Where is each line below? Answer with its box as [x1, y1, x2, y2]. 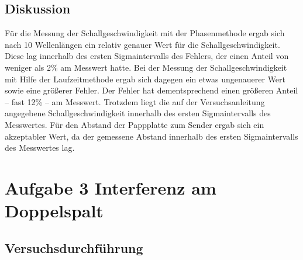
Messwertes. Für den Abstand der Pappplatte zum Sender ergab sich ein [5, 118, 264, 130]
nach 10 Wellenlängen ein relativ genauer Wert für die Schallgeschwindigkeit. [5, 38, 280, 50]
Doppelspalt [5, 199, 104, 223]
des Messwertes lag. [5, 141, 75, 154]
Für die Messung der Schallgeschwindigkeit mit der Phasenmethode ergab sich [5, 27, 285, 39]
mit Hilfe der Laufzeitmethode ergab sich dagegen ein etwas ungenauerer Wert [5, 72, 286, 85]
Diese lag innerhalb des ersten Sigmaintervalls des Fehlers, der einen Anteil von [5, 50, 289, 62]
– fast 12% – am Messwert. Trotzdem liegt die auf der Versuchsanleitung [5, 95, 265, 108]
